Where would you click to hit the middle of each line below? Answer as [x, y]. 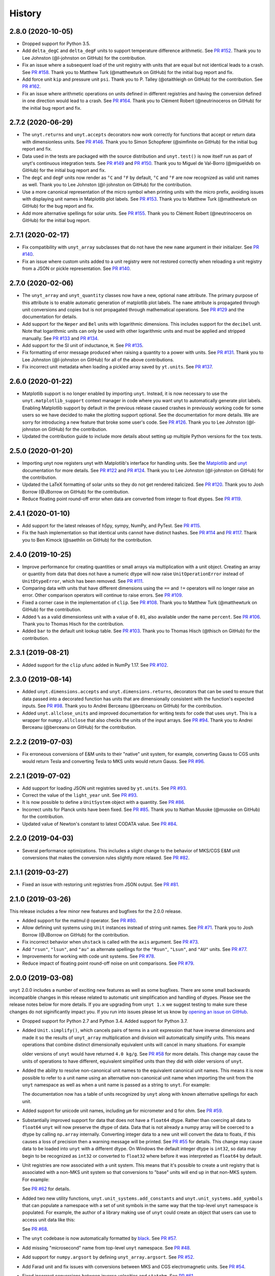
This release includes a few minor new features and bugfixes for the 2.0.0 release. [96, 911]
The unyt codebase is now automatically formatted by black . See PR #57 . [100, 1238]
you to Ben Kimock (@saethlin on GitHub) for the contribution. [87, 540]
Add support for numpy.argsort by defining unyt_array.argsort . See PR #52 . [108, 1257]
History [25, 13]
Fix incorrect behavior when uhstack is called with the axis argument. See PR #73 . [111, 942]
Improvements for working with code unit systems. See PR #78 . [89, 956]
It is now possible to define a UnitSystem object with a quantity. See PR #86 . [104, 802]
